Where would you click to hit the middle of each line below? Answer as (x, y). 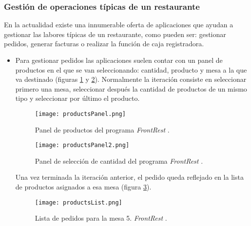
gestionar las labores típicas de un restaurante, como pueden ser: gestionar (115, 34)
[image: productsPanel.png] (80, 114)
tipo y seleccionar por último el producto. (77, 98)
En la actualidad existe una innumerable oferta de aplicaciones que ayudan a (119, 25)
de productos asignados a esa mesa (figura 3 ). (83, 187)
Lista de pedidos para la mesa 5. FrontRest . (101, 218)
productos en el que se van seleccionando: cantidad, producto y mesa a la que (131, 69)
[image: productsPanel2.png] (82, 145)
